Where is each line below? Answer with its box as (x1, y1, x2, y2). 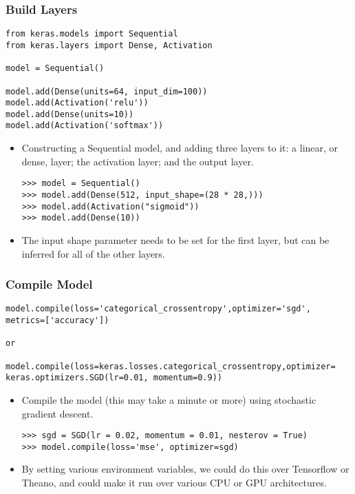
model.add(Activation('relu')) (6, 98, 149, 108)
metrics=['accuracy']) (6, 316, 109, 325)
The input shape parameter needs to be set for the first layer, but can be (21, 232, 330, 247)
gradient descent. (21, 406, 94, 420)
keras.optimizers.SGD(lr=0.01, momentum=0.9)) (6, 373, 222, 383)
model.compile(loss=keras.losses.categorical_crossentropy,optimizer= (6, 361, 336, 371)
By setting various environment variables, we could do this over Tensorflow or (21, 462, 349, 476)
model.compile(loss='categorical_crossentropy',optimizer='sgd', (6, 304, 311, 314)
